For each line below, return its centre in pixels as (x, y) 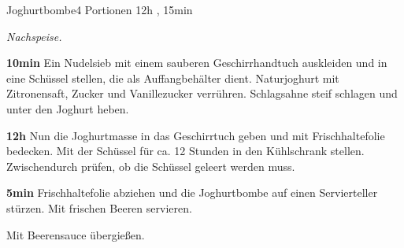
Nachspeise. (34, 36)
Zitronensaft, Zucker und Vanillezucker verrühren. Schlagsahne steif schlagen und (202, 93)
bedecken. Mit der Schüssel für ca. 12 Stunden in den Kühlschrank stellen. (185, 151)
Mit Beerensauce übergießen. (76, 234)
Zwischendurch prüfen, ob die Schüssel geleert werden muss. (151, 166)
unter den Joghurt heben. (68, 108)
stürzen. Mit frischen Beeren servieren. (99, 207)
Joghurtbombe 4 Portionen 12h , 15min (100, 9)
